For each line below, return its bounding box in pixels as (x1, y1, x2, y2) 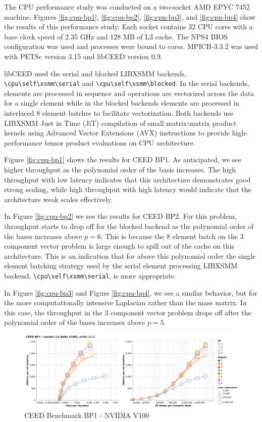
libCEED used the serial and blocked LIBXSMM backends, (4, 68, 187, 78)
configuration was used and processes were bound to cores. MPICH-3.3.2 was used (4, 41, 258, 52)
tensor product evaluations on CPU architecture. (44, 137, 195, 148)
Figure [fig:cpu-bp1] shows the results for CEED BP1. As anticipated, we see (4, 154, 241, 165)
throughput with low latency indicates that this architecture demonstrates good (4, 174, 251, 184)
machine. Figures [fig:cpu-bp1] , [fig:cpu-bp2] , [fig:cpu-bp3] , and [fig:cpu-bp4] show (4, 11, 255, 22)
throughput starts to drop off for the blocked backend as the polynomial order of (4, 220, 254, 231)
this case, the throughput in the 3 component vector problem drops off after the (4, 307, 251, 317)
